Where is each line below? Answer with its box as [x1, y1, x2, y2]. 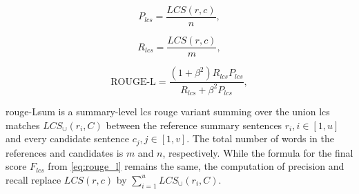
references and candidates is [6, 145, 124, 159]
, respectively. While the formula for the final [162, 145, 353, 159]
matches [6, 117, 40, 132]
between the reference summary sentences [106, 117, 282, 132]
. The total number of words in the [186, 131, 334, 146]
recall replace [6, 172, 61, 186]
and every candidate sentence [6, 131, 129, 146]
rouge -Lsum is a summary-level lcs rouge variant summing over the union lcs [6, 104, 330, 118]
